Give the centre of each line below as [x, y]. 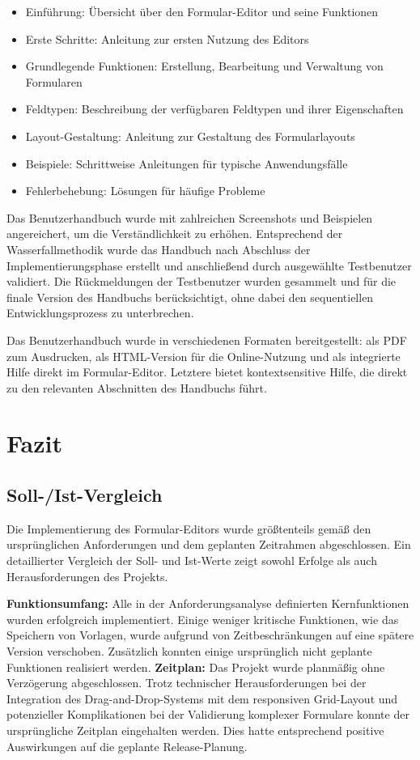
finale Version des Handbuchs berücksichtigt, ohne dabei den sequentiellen [190, 297]
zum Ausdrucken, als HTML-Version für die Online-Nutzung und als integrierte [204, 356]
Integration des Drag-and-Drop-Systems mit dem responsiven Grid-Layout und [202, 698]
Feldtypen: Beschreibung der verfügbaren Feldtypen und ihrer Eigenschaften [214, 109]
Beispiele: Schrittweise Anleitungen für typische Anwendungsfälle [187, 163]
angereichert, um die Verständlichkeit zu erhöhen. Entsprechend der [175, 234]
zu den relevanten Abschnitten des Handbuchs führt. [137, 387]
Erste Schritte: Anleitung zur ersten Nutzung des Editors [167, 38]
